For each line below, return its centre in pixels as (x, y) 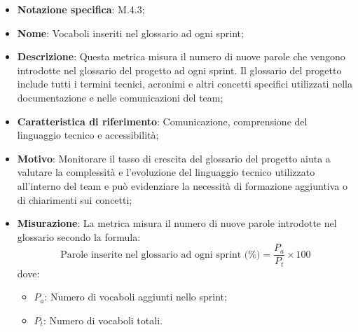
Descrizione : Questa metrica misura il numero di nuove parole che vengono (181, 56)
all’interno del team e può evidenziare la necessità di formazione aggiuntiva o (182, 185)
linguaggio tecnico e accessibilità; (88, 135)
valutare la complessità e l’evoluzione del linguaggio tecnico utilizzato (166, 172)
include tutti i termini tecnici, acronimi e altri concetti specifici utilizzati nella (185, 84)
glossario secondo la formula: (79, 236)
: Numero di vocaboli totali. (103, 320)
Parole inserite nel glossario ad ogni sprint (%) (160, 255)
